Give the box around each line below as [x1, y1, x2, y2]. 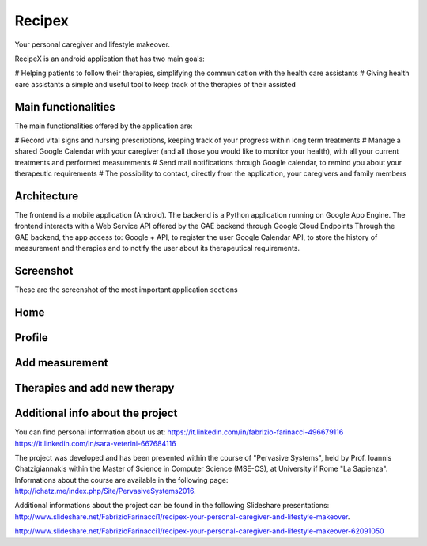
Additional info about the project [14, 407, 178, 420]
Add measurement [14, 356, 108, 370]
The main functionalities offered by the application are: [14, 121, 193, 131]
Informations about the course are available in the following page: [14, 475, 229, 484]
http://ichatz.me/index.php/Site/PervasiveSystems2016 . [14, 487, 197, 496]
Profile [14, 331, 48, 344]
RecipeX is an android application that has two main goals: [14, 54, 205, 63]
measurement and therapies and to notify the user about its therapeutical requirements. [14, 244, 300, 253]
